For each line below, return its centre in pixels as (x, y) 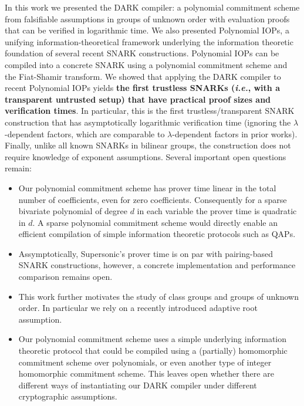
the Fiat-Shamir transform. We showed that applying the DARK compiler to (143, 76)
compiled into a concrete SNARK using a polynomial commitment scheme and (146, 64)
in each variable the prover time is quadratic (217, 211)
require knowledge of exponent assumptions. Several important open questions (146, 156)
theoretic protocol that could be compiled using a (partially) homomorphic (153, 351)
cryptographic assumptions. (68, 396)
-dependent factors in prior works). (235, 133)
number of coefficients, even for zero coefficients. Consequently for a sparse (153, 199)
